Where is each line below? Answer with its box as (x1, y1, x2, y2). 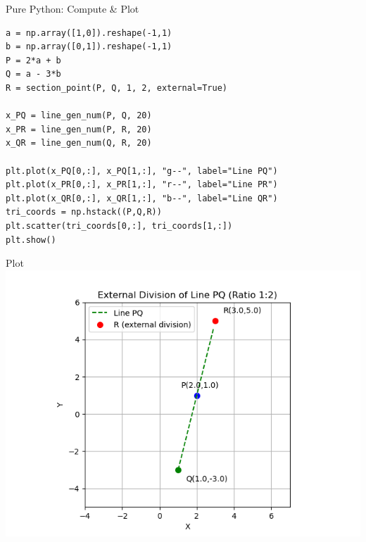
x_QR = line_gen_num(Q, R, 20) (6, 138, 152, 149)
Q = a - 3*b (6, 69, 61, 80)
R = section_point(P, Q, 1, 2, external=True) (6, 82, 227, 93)
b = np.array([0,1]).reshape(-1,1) (6, 42, 172, 52)
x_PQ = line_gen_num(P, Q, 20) (6, 111, 152, 121)
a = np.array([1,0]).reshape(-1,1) (6, 27, 172, 38)
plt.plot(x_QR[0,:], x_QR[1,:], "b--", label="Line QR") (6, 193, 278, 203)
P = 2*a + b (6, 55, 61, 65)
